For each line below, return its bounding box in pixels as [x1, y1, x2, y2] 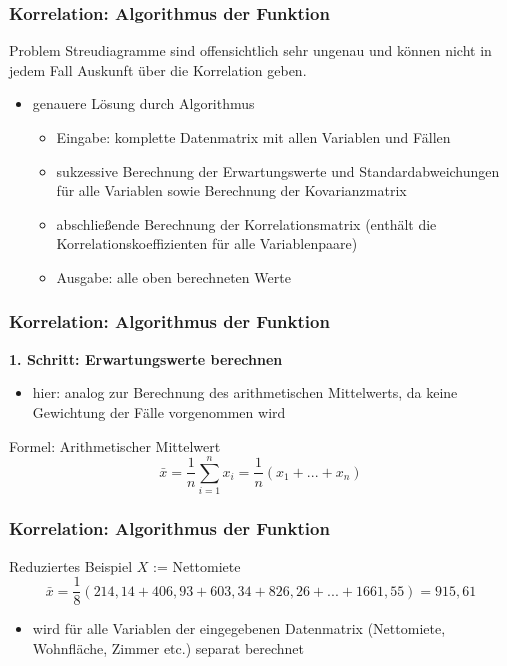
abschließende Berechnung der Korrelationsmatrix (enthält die [56, 213, 437, 234]
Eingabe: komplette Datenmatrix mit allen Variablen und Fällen [56, 127, 451, 147]
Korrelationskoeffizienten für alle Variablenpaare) [56, 233, 358, 254]
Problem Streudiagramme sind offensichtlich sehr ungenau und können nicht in [9, 40, 492, 61]
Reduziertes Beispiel [9, 555, 133, 576]
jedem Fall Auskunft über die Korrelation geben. [9, 59, 307, 80]
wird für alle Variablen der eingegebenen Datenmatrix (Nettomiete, [32, 618, 446, 639]
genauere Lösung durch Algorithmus [32, 93, 255, 114]
